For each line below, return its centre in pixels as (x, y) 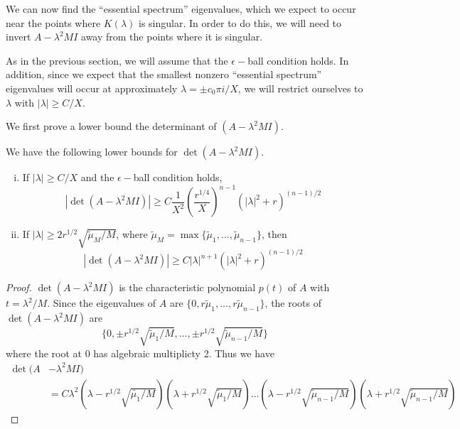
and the (97, 177)
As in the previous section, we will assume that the (117, 60)
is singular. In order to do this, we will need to (240, 22)
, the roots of (293, 303)
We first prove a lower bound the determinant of (111, 126)
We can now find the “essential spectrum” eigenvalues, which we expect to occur (181, 9)
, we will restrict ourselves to (300, 88)
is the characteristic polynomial (187, 287)
